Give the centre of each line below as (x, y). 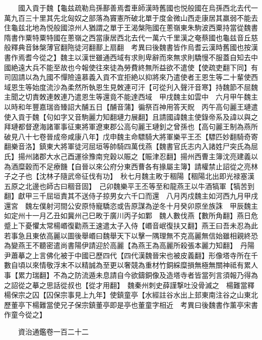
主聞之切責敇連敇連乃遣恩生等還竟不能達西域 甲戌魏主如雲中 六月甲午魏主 (131, 97)
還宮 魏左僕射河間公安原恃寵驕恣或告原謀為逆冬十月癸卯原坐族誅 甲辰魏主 (131, 205)
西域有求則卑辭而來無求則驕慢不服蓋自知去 (180, 57)
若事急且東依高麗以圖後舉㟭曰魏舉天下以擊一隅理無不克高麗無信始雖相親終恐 (131, 235)
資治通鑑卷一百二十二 (53, 331)
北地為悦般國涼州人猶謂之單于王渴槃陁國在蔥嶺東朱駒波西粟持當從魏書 (141, 28)
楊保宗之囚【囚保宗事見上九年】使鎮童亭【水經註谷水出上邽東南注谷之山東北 (131, 295)
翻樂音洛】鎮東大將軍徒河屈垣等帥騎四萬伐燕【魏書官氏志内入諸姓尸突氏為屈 (131, 146)
